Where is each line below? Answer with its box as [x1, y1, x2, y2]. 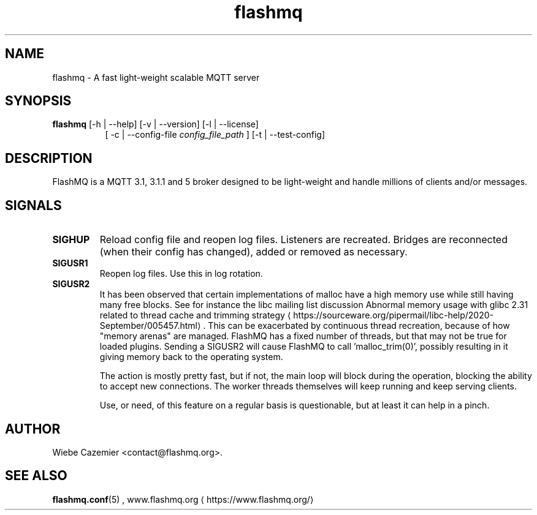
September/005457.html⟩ [99, 320, 201, 331]
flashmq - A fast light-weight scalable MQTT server [52, 72, 260, 83]
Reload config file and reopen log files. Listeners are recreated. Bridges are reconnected [99, 233, 508, 246]
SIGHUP [52, 233, 90, 246]
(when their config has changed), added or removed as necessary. [99, 246, 408, 258]
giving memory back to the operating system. [99, 351, 283, 363]
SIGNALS [5, 197, 62, 213]
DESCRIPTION [5, 150, 93, 166]
